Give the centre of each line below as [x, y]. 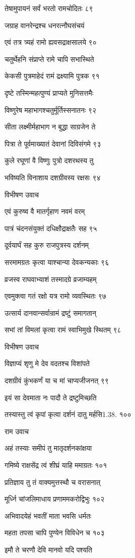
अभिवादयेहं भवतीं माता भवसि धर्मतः [48, 515]
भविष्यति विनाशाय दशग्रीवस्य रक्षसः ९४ [53, 177]
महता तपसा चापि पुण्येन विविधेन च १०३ [55, 533]
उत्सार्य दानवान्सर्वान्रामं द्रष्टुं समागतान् [50, 312]
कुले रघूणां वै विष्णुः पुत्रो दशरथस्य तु [49, 160]
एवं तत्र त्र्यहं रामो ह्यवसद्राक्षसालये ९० [51, 42]
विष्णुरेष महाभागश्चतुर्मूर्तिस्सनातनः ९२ [51, 110]
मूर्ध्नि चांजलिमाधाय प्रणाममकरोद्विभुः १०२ [55, 499]
